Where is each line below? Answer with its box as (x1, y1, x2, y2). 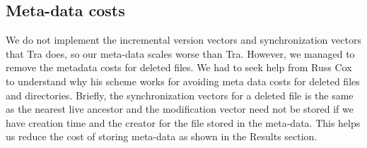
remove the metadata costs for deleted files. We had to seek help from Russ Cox (6, 60, 352, 75)
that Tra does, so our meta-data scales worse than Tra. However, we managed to (6, 46, 355, 61)
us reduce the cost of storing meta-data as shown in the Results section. (6, 129, 318, 144)
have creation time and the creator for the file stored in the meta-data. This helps (6, 115, 361, 130)
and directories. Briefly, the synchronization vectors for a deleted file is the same (6, 87, 354, 102)
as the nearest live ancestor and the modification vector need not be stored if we (6, 101, 354, 116)
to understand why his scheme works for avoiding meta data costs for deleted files (6, 73, 360, 88)
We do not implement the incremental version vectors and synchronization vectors (6, 32, 361, 47)
